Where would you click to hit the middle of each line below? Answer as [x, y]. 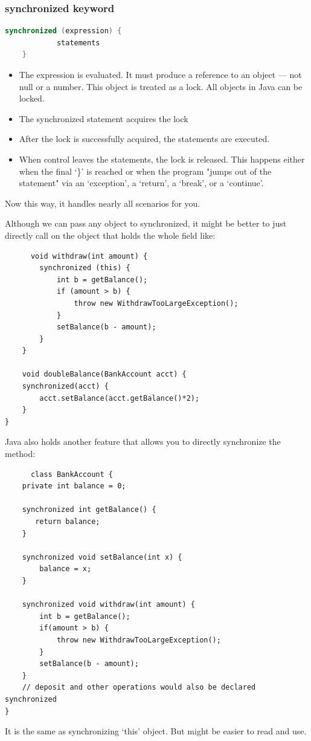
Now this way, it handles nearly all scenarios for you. [103, 203]
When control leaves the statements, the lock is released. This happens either [162, 159]
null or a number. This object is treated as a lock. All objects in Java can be [161, 86]
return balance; [68, 522]
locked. [32, 98]
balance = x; [66, 569]
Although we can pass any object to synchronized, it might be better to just [146, 223]
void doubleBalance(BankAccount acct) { [104, 374]
